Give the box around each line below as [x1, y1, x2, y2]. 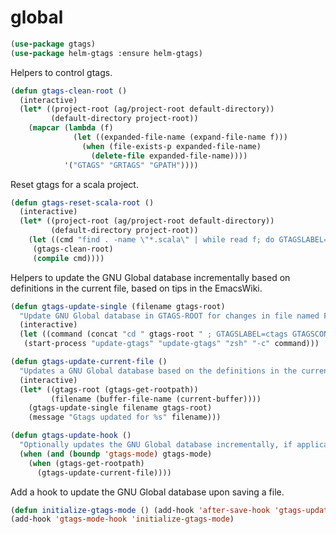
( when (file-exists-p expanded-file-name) [81, 141, 262, 151]
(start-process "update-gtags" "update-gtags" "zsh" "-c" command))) [23, 339, 320, 349]
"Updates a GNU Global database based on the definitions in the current [19, 366, 333, 376]
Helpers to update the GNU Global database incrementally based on [10, 271, 291, 283]
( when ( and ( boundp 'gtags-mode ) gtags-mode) [19, 449, 213, 459]
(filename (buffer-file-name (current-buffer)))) [50, 394, 262, 404]
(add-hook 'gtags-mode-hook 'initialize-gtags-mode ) [10, 514, 235, 525]
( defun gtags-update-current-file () [10, 357, 168, 367]
